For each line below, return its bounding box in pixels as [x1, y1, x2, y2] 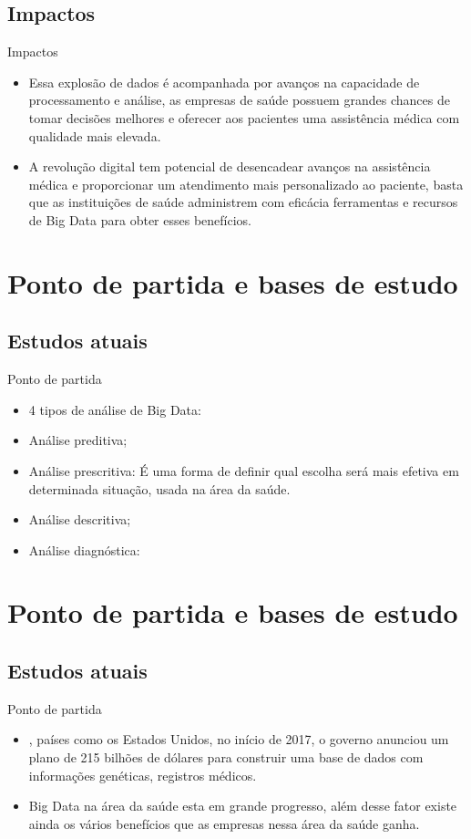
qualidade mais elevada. [28, 126, 161, 145]
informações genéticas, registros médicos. [28, 765, 257, 784]
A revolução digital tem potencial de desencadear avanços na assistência [28, 157, 431, 176]
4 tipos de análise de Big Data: [28, 399, 201, 419]
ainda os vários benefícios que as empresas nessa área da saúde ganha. [28, 813, 420, 833]
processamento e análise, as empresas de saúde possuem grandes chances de [28, 90, 450, 109]
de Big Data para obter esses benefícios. [28, 210, 251, 229]
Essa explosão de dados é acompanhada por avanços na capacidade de [28, 72, 420, 91]
